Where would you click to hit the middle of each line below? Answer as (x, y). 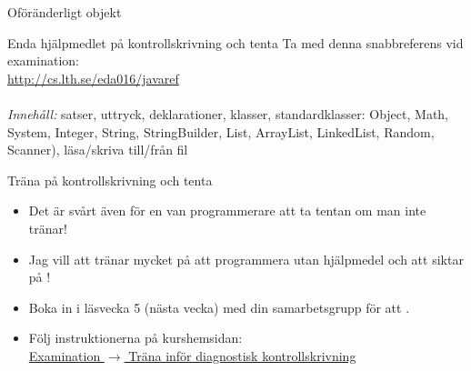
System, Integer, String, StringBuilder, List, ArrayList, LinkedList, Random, (221, 131)
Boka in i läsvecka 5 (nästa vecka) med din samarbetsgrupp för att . (219, 307)
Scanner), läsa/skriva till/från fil (98, 150)
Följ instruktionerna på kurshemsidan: (135, 338)
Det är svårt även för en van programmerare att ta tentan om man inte (227, 211)
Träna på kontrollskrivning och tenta (110, 180)
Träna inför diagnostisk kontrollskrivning (242, 355)
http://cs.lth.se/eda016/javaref (93, 78)
